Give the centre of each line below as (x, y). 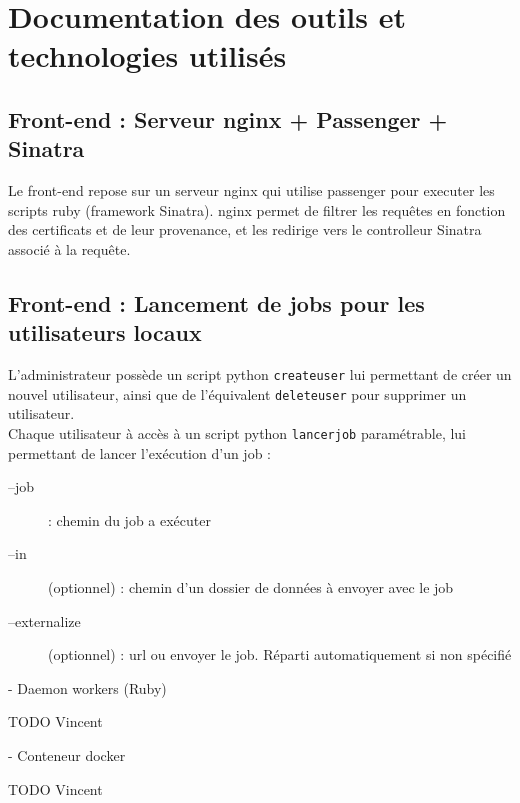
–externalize (44, 620)
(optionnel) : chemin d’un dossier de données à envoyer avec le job (251, 587)
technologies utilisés (147, 55)
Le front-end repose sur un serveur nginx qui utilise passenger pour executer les (251, 190)
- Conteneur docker (67, 755)
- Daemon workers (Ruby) (87, 687)
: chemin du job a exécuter (129, 519)
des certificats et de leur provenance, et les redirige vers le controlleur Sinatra (245, 229)
